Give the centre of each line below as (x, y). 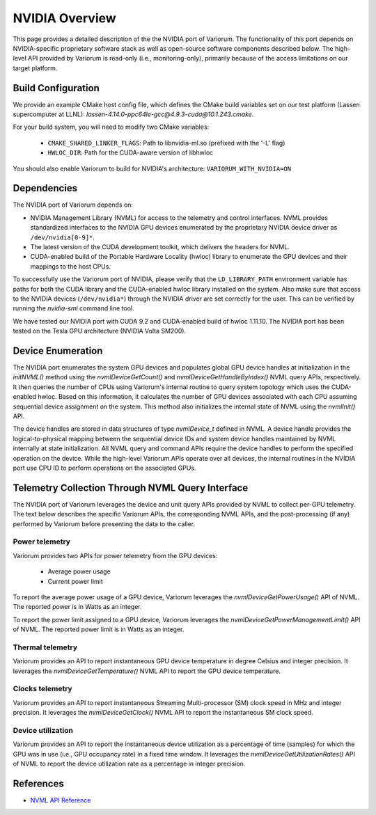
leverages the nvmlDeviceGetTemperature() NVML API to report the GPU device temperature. (147, 671)
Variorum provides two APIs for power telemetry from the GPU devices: (115, 555)
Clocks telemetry (42, 689)
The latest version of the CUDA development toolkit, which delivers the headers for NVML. (160, 247)
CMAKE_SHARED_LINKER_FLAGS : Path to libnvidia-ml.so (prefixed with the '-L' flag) (166, 143)
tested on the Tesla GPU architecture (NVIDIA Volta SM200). (100, 331)
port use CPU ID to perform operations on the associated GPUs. (104, 468)
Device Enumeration (58, 350)
